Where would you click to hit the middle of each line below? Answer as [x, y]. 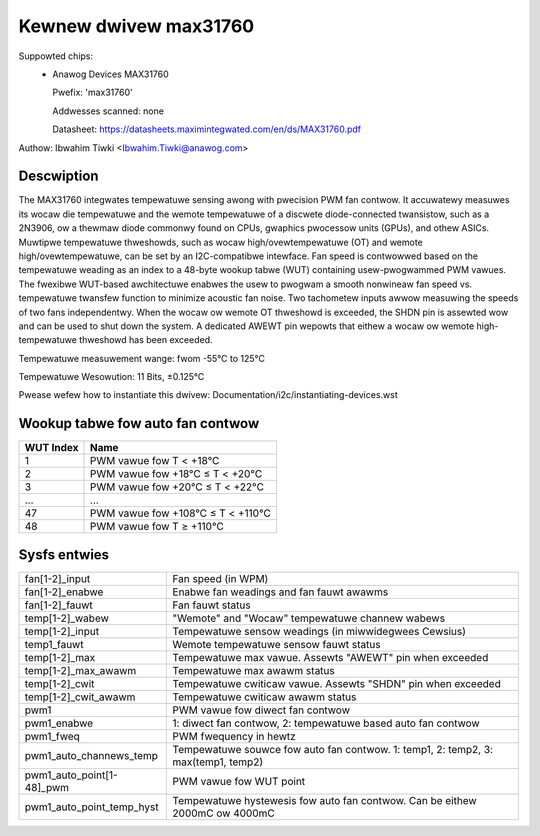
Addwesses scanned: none [108, 111]
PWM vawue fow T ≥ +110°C [157, 527]
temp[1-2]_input [62, 631]
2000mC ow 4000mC [223, 813]
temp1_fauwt [54, 644]
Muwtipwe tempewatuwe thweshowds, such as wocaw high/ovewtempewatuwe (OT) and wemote [221, 242]
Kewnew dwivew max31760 [136, 26]
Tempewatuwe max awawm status [253, 670]
